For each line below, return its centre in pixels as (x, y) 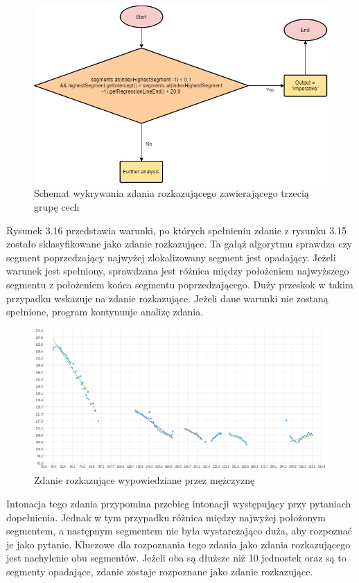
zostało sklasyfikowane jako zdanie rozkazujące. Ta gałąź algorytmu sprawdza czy (179, 244)
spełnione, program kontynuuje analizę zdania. (105, 312)
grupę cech (57, 207)
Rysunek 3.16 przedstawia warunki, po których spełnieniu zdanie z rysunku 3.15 (177, 230)
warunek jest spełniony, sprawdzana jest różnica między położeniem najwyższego (178, 271)
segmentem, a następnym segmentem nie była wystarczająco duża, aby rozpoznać (179, 531)
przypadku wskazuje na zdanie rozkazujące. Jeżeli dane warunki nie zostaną (167, 298)
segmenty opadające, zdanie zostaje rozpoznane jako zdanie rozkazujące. (160, 571)
